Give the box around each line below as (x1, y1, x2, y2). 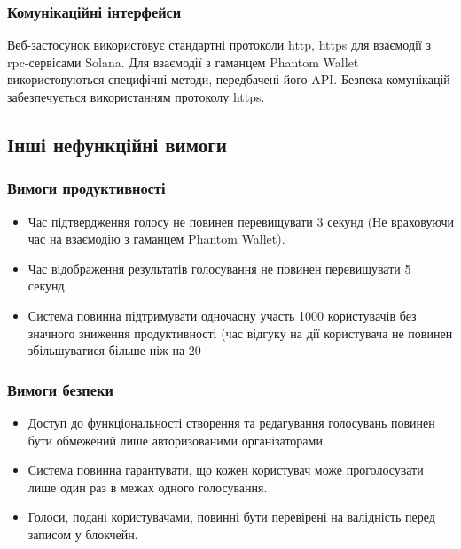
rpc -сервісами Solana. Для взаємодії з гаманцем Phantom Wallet (7, 52, 359, 71)
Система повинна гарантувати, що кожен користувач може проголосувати (27, 460, 424, 479)
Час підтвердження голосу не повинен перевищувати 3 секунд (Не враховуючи (27, 212, 454, 230)
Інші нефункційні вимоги (7, 130, 227, 158)
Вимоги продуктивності (7, 177, 166, 199)
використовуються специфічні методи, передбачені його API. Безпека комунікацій (7, 70, 450, 89)
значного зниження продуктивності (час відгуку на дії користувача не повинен (27, 323, 453, 342)
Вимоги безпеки (7, 378, 113, 400)
